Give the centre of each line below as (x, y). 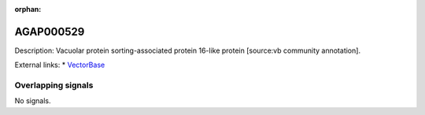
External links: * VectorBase (60, 65)
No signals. (33, 101)
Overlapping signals (54, 85)
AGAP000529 (50, 32)
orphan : (28, 9)
